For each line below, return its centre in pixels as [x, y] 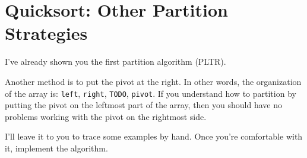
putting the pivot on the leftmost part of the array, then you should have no [143, 105]
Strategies [46, 33]
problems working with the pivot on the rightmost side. [106, 116]
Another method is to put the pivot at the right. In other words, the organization [153, 81]
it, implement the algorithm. [56, 148]
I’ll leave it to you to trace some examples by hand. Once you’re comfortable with [154, 136]
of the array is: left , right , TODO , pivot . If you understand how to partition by [151, 93]
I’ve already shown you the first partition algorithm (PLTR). [115, 61]
